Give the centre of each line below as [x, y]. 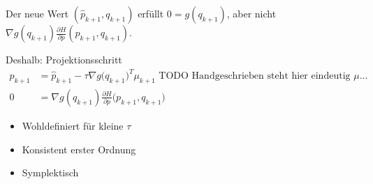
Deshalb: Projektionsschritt [64, 59]
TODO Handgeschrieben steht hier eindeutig [255, 76]
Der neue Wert [37, 13]
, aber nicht [251, 13]
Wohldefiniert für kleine [73, 125]
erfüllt [151, 13]
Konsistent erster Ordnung [79, 149]
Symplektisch [50, 172]
